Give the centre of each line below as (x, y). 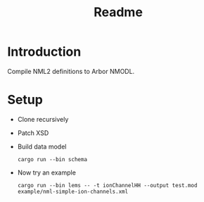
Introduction (44, 52)
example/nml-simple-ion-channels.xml (73, 191)
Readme (118, 12)
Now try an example (46, 172)
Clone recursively (43, 119)
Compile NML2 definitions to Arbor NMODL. (71, 71)
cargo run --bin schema (52, 159)
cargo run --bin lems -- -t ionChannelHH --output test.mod (107, 185)
